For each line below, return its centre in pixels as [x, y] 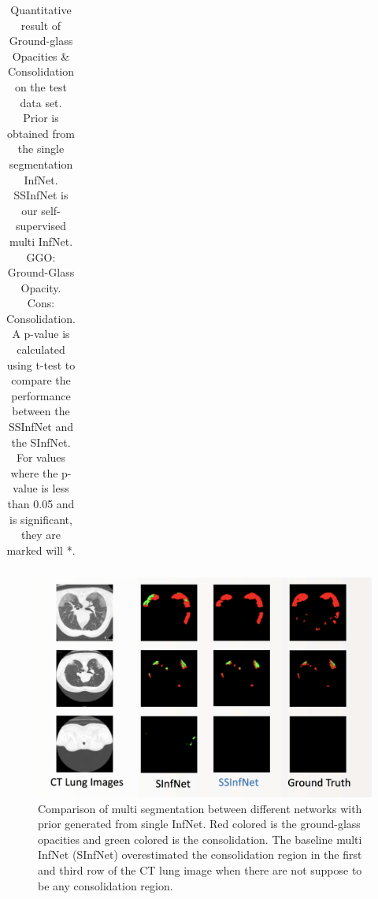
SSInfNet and [41, 427]
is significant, [41, 519]
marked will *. [41, 550]
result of [41, 25]
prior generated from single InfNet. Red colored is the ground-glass [199, 824]
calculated [41, 349]
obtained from [41, 133]
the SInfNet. [41, 442]
